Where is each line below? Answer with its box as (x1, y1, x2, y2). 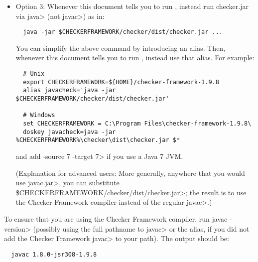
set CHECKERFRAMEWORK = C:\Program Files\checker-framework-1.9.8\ (23, 120, 252, 127)
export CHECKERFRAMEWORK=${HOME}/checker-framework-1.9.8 (23, 78, 219, 86)
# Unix (23, 70, 45, 78)
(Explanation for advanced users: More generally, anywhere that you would (15, 167, 245, 178)
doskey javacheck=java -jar (23, 128, 116, 135)
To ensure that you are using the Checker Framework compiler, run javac (4, 213, 228, 224)
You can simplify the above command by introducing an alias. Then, (15, 42, 226, 53)
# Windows (23, 112, 55, 119)
